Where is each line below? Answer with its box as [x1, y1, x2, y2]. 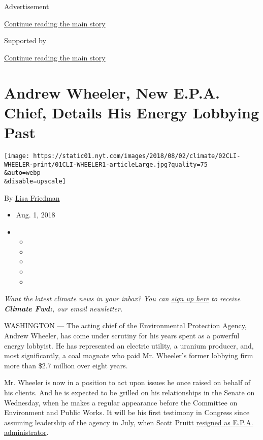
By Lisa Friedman [4, 192, 60, 203]
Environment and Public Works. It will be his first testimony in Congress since [4, 407, 250, 418]
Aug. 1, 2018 [16, 209, 55, 220]
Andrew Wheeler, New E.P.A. [4, 82, 220, 103]
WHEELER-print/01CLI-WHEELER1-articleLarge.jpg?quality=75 [4, 161, 208, 168]
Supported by [4, 35, 46, 46]
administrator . [4, 427, 49, 437]
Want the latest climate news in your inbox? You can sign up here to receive [4, 293, 241, 304]
